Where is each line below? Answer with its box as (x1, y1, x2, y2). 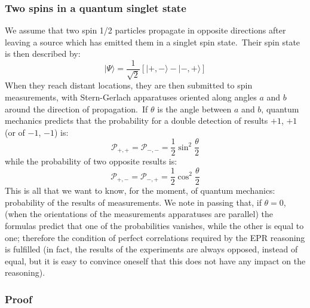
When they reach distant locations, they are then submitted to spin (5, 79, 253, 92)
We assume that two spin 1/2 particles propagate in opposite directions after (5, 24, 286, 36)
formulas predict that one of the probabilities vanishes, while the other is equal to (5, 219, 304, 231)
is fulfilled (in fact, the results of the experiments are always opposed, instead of (5, 243, 298, 255)
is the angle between (157, 102, 232, 115)
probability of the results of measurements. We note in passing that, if (5, 196, 262, 208)
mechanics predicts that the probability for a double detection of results (5, 114, 268, 127)
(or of (5, 126, 25, 138)
